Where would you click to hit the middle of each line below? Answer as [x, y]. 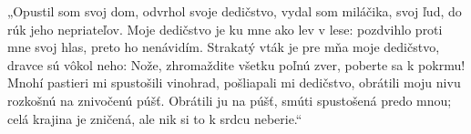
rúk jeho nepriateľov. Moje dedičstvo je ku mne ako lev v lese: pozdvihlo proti [225, 29]
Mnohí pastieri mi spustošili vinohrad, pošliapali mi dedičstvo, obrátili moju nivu [234, 82]
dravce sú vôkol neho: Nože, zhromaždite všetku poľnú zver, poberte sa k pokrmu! [236, 64]
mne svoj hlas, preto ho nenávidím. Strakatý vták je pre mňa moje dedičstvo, [224, 47]
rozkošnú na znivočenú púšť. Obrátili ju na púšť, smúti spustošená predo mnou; [230, 100]
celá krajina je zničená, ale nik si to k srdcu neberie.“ [155, 118]
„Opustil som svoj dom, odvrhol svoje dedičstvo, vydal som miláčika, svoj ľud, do [235, 11]
